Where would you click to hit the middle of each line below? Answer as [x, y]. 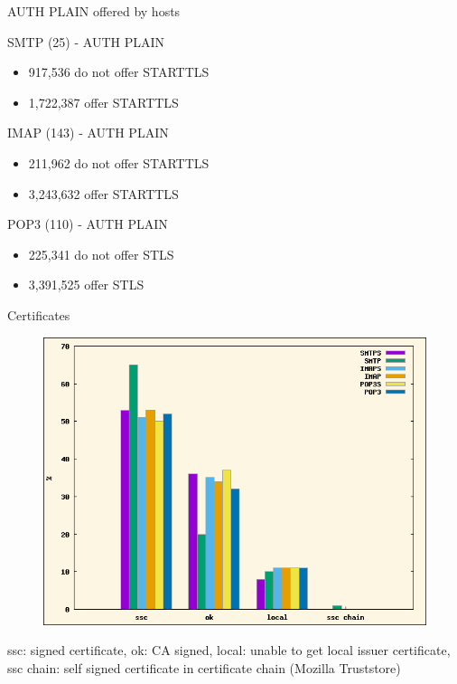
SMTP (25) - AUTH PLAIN [86, 41]
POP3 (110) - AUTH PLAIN [88, 224]
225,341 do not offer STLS [101, 254]
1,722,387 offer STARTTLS [103, 102]
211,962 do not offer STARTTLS [119, 162]
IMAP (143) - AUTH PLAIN [88, 133]
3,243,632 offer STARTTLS [103, 193]
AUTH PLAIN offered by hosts [94, 11]
